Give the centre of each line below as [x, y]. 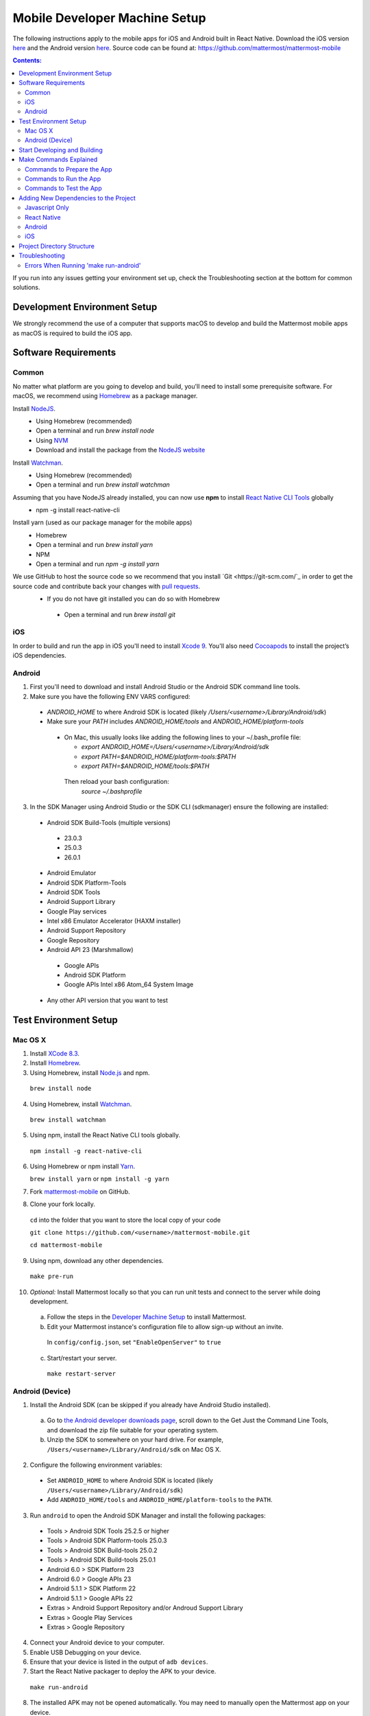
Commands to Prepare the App [69, 169]
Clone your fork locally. [63, 1204]
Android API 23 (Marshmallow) [90, 950]
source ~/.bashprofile [112, 791]
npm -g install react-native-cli [78, 510]
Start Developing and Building [61, 150]
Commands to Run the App [63, 179]
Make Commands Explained [58, 160]
